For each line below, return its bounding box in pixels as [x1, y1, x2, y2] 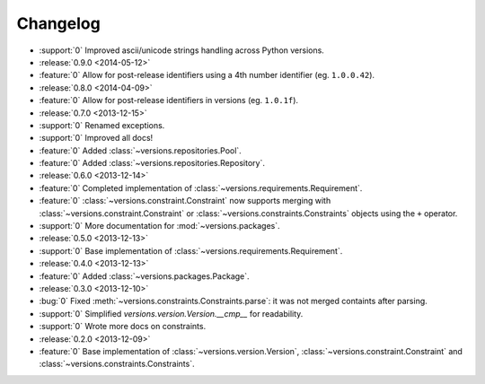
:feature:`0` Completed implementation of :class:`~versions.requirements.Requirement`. [39, 182, 363, 193]
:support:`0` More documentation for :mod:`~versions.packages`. [39, 221, 280, 231]
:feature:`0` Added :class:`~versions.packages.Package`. [39, 270, 251, 282]
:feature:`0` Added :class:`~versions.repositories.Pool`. [39, 144, 242, 156]
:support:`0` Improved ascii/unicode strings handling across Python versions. [39, 45, 325, 56]
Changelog [16, 13, 101, 33]
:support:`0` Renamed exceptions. [39, 119, 165, 130]
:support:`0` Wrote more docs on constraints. [39, 321, 207, 332]
